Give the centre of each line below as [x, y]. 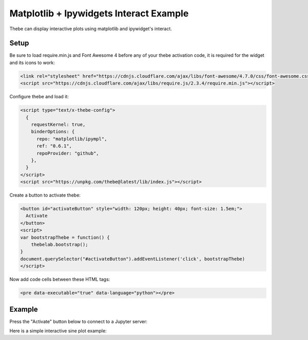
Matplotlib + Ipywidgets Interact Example [99, 13]
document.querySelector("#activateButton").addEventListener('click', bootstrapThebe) [133, 259]
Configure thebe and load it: [39, 97]
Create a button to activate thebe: [45, 195]
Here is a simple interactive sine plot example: [58, 331]
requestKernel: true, [58, 124]
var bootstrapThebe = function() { [65, 237]
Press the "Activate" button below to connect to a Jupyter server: [79, 321]
